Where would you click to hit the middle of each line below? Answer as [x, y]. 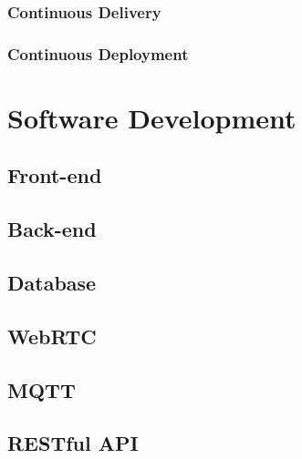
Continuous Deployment [98, 53]
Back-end [52, 229]
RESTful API [73, 443]
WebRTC [52, 336]
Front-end [55, 175]
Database [52, 283]
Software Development [152, 117]
